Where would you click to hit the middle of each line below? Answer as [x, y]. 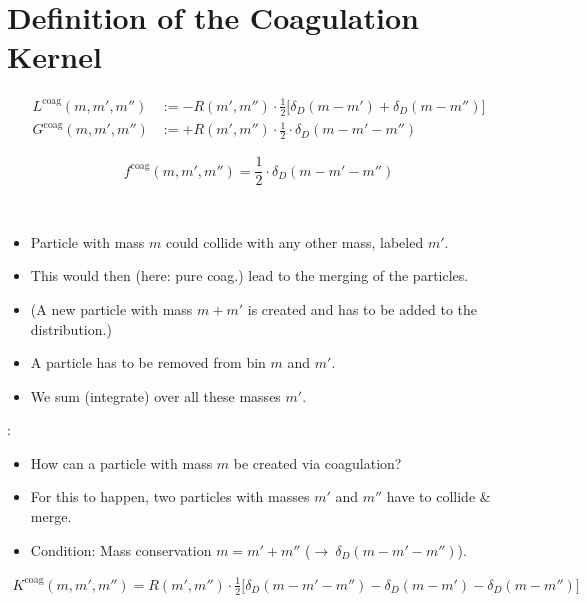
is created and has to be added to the [362, 308]
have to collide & [438, 496]
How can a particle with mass [121, 462]
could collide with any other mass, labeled [294, 241]
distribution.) [71, 328]
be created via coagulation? [317, 462]
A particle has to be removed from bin [148, 362]
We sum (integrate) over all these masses [155, 395]
